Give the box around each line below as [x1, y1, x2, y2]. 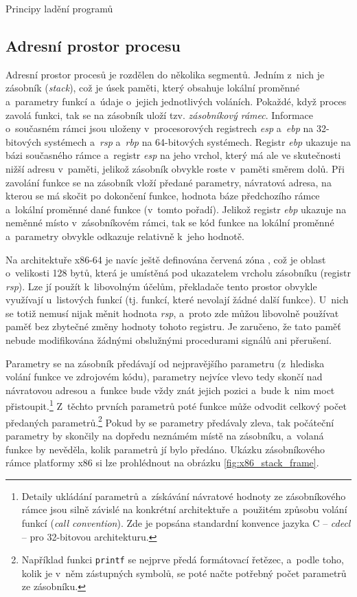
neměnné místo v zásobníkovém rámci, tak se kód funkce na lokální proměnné [5, 215, 334, 230]
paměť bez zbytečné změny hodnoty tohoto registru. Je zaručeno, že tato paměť [5, 319, 341, 334]
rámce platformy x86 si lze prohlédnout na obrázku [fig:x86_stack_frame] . [5, 455, 319, 470]
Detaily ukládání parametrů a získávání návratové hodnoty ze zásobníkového [21, 488, 346, 503]
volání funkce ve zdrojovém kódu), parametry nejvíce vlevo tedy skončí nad [5, 369, 323, 384]
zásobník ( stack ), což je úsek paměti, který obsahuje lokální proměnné [5, 80, 300, 95]
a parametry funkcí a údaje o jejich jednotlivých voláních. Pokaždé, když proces [5, 94, 347, 108]
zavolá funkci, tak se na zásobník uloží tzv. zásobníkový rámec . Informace [5, 107, 313, 122]
